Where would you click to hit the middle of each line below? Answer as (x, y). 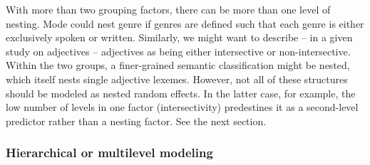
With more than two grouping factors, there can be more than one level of (168, 9)
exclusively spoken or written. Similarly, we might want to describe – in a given (179, 37)
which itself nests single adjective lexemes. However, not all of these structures (177, 79)
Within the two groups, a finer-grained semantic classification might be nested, (178, 65)
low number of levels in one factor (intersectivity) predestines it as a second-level (182, 107)
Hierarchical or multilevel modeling (109, 153)
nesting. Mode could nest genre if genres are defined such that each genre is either (185, 23)
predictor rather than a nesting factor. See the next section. (136, 121)
